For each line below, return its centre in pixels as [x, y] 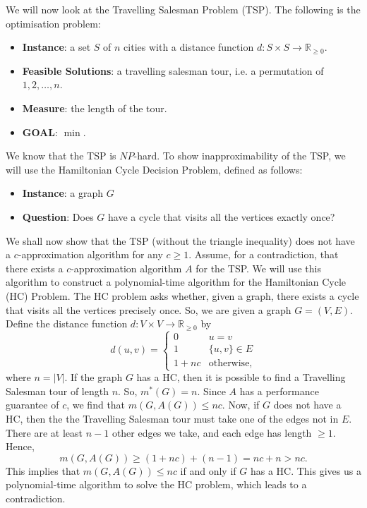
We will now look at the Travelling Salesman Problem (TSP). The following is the [183, 9]
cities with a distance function [189, 47]
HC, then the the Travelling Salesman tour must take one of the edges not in [172, 419]
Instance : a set [56, 47]
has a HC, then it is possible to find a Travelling [241, 377]
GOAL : [40, 132]
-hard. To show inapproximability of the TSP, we [240, 156]
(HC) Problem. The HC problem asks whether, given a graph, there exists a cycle [182, 295]
